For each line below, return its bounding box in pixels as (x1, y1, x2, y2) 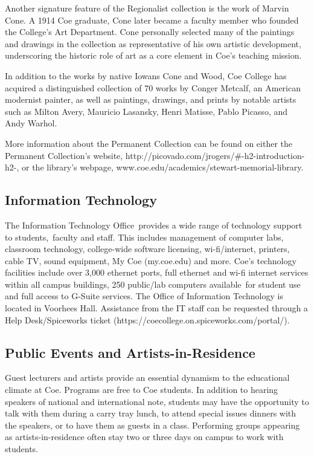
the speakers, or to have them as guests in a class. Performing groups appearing (5, 418, 300, 431)
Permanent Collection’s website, (5, 149, 123, 161)
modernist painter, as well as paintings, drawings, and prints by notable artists (5, 93, 296, 106)
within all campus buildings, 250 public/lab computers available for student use (5, 277, 301, 290)
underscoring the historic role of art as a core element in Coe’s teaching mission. (5, 49, 302, 62)
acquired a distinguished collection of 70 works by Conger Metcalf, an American (5, 81, 301, 94)
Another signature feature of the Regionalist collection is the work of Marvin (5, 2, 289, 14)
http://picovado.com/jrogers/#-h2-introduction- (125, 149, 305, 161)
